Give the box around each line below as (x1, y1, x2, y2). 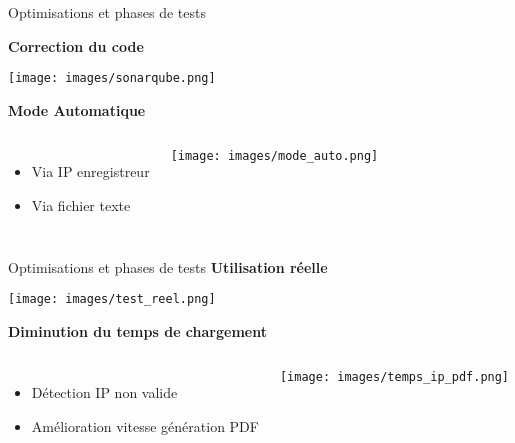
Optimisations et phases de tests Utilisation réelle (8, 256, 328, 277)
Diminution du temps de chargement (8, 320, 267, 341)
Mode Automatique (8, 99, 146, 120)
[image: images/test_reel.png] (8, 292, 216, 307)
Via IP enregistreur (31, 161, 150, 182)
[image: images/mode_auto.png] (170, 149, 379, 164)
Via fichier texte (31, 195, 131, 216)
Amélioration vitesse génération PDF (31, 416, 259, 437)
